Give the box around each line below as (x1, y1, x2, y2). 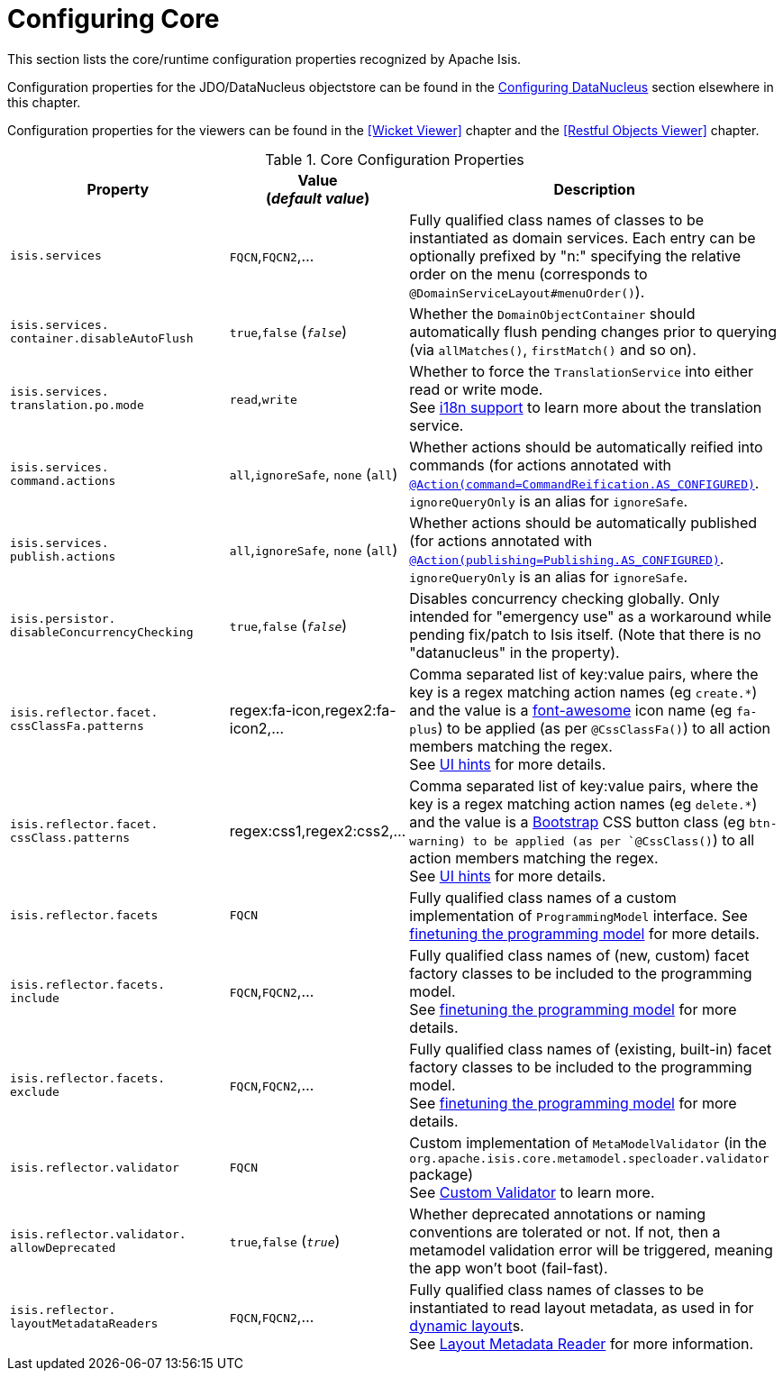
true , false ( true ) (229, 1231, 341, 1250)
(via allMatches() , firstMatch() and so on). (409, 340, 697, 359)
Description (553, 179, 635, 198)
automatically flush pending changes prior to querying (409, 322, 778, 341)
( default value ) (265, 188, 370, 207)
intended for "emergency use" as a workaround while (409, 607, 772, 625)
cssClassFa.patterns (10, 718, 144, 733)
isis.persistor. (10, 611, 116, 625)
